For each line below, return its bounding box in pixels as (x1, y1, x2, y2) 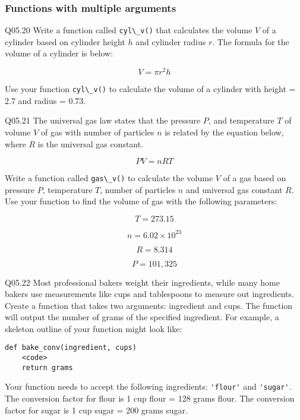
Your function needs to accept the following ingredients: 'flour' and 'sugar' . (5, 380, 292, 393)
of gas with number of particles (41, 125, 154, 138)
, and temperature (208, 114, 274, 127)
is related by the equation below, (165, 125, 284, 138)
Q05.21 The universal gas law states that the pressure (5, 114, 201, 127)
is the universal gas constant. (37, 137, 144, 150)
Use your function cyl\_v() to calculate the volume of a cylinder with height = (5, 83, 296, 95)
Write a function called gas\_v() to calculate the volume (5, 172, 213, 184)
